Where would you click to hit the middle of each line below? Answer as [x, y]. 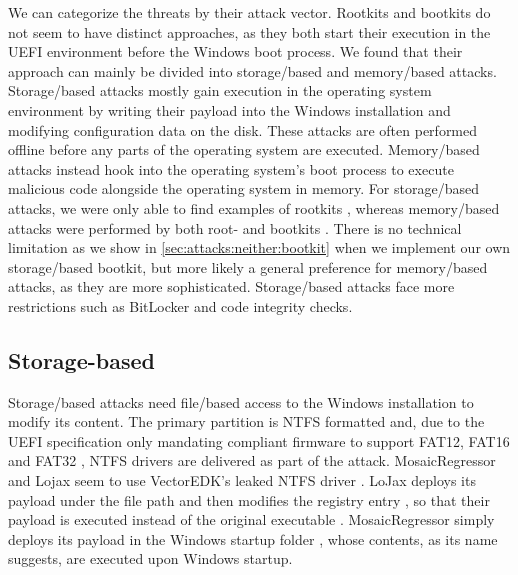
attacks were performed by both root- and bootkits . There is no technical [235, 227]
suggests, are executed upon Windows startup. [150, 558]
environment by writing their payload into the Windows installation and [229, 109]
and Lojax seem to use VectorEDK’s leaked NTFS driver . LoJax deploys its [242, 480]
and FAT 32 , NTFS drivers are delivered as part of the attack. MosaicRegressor [252, 460]
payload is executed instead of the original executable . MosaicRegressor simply [251, 519]
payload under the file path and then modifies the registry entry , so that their [249, 499]
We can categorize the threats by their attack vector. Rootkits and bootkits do [249, 12]
